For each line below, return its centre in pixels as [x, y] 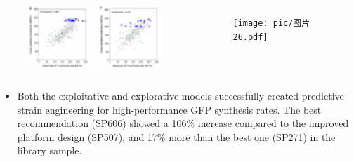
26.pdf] [250, 37]
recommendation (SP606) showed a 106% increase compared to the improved [183, 123]
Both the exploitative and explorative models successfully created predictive [181, 96]
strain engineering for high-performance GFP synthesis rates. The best [169, 109]
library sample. [50, 150]
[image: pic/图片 [271, 23]
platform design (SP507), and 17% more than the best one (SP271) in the [176, 136]
